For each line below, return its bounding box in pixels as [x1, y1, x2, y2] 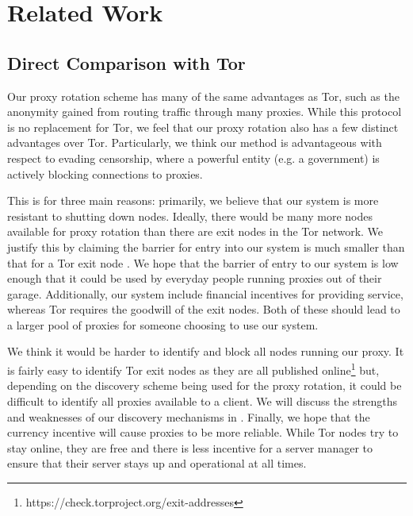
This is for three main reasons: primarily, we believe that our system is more [7, 192, 379, 209]
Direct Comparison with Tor [7, 50, 246, 75]
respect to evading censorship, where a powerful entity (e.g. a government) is [7, 149, 380, 166]
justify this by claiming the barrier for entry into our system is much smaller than [7, 238, 405, 255]
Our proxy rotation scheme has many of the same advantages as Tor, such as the [7, 87, 400, 104]
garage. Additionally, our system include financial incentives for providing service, [7, 285, 403, 302]
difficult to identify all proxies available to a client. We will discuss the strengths [7, 392, 398, 409]
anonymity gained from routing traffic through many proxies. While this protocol [7, 103, 402, 120]
